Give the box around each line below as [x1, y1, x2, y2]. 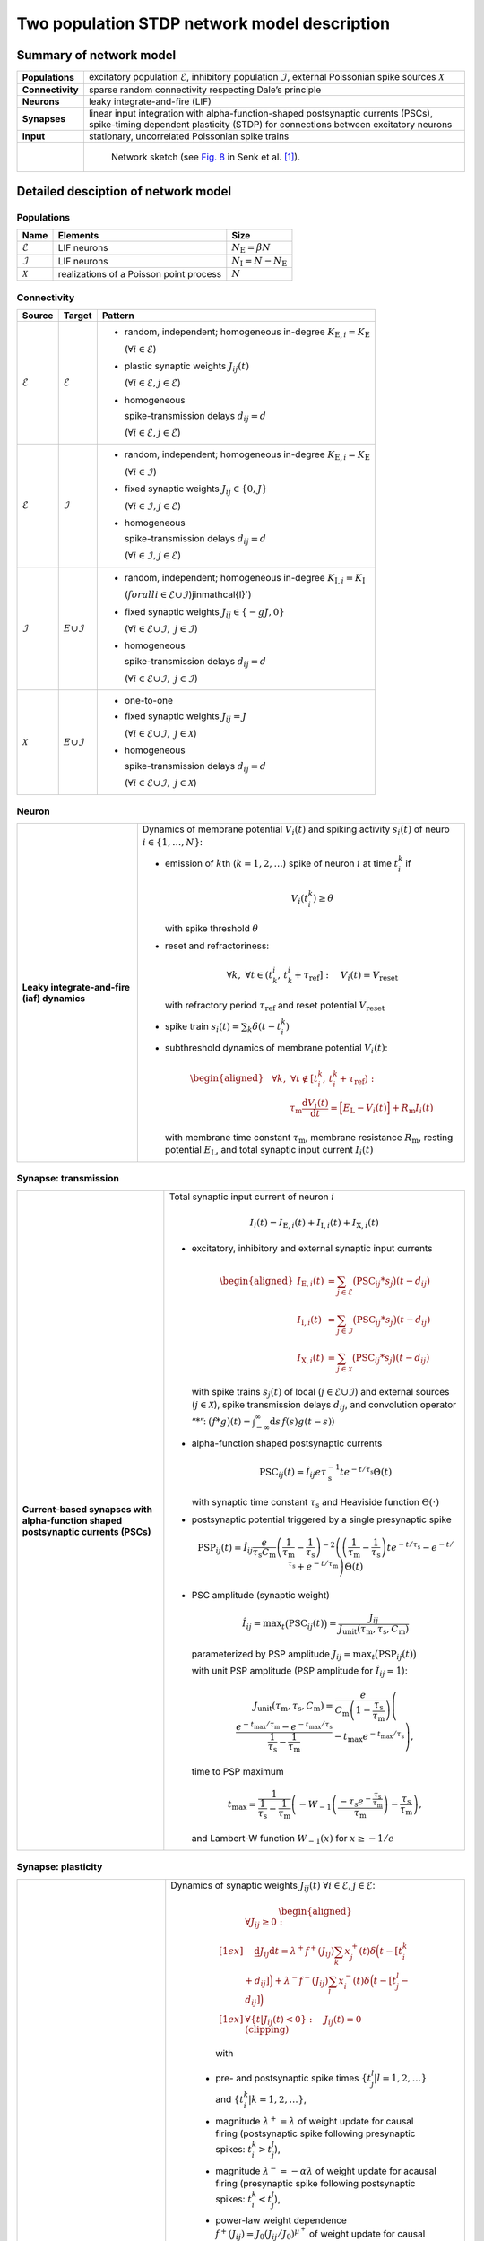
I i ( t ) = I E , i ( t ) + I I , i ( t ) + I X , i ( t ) [249, 1216, 380, 1230]
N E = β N [231, 242, 271, 255]
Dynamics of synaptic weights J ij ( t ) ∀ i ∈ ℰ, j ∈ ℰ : [170, 1879, 376, 1893]
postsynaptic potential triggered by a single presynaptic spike [191, 1513, 452, 1526]
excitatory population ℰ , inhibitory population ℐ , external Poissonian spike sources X [88, 71, 445, 83]
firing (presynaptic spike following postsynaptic [215, 2176, 416, 2189]
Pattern [101, 309, 134, 322]
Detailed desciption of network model [16, 184, 232, 199]
